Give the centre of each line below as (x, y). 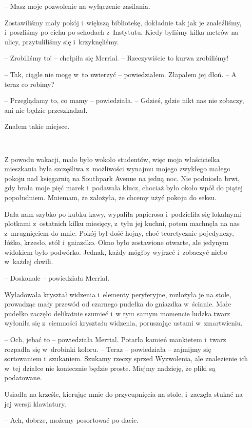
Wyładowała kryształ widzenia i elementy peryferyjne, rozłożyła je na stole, (118, 294)
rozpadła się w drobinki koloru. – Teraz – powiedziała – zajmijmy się (108, 349)
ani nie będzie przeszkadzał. (46, 110)
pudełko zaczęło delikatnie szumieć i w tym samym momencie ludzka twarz (117, 313)
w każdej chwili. (29, 261)
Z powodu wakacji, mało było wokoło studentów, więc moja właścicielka (112, 159)
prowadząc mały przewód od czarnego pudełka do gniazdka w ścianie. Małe (118, 304)
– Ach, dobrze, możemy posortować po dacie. (72, 420)
